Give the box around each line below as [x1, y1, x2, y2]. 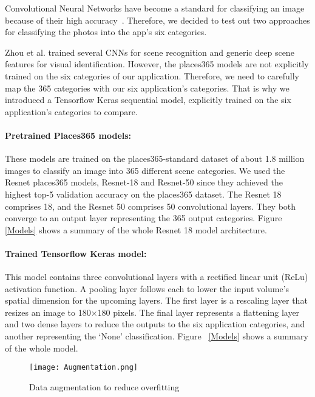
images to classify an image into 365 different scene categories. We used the [5, 164, 285, 176]
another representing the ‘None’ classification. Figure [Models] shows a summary [5, 330, 308, 342]
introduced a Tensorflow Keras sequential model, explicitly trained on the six [5, 93, 291, 106]
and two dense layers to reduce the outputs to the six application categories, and [5, 318, 305, 330]
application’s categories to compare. [5, 105, 138, 118]
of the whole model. [5, 341, 78, 354]
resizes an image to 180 [5, 305, 91, 318]
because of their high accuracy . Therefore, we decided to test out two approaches [5, 13, 310, 26]
